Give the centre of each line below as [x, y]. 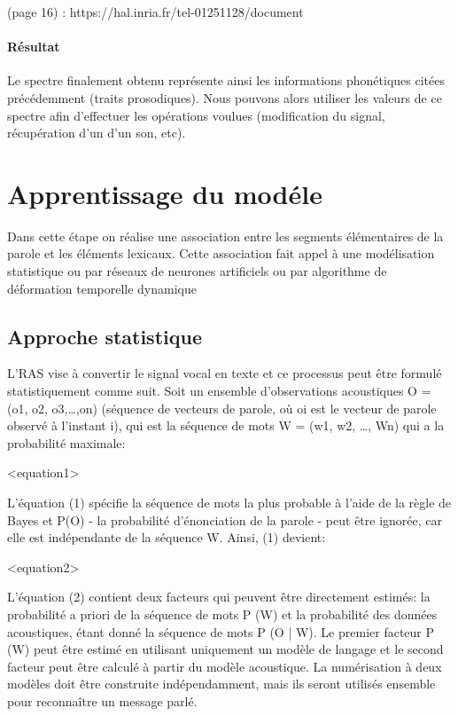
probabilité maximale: [66, 442]
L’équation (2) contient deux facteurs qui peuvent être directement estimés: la [219, 597]
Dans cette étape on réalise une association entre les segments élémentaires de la [225, 236]
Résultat [34, 47]
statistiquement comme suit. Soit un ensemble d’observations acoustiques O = [219, 391]
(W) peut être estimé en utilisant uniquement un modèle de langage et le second [225, 649]
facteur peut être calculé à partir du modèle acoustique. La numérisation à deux [225, 666]
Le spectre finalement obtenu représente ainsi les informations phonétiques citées [226, 80]
